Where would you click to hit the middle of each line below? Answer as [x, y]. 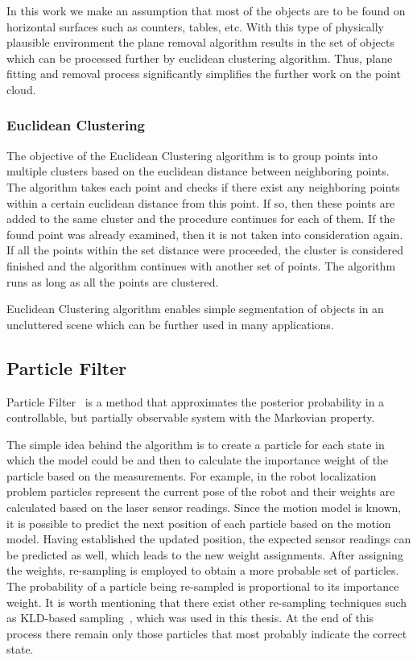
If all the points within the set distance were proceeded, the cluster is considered [205, 250]
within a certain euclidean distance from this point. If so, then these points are [201, 202]
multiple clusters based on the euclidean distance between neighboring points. [198, 171]
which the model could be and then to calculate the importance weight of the [198, 460]
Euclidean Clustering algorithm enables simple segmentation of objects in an [195, 309]
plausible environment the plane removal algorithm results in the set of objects [200, 42]
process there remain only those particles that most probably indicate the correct [207, 633]
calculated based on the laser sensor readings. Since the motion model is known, [204, 507]
